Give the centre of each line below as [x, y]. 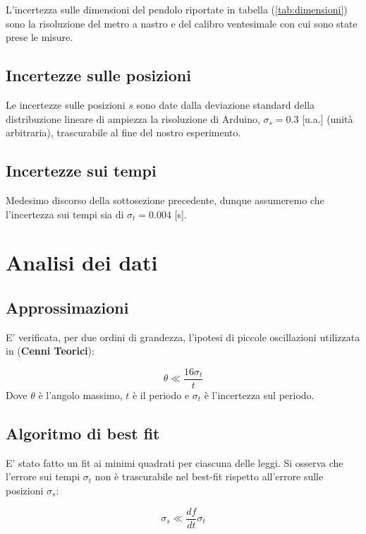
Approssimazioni [67, 307]
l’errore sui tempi [43, 476]
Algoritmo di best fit [83, 433]
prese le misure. [39, 37]
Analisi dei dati [82, 262]
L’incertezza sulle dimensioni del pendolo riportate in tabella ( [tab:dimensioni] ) [177, 9]
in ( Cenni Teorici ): [50, 351]
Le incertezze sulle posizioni [66, 104]
